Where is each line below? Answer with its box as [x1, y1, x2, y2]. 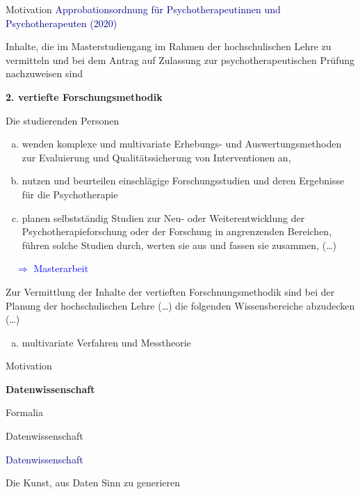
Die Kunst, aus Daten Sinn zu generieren [6, 475, 181, 490]
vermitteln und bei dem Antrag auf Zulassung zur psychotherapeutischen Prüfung [6, 52, 355, 67]
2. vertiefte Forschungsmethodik [6, 89, 163, 104]
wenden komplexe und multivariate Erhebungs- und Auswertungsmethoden [22, 136, 342, 151]
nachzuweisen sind [6, 66, 83, 81]
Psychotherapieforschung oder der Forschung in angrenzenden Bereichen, [22, 224, 332, 239]
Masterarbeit [33, 261, 89, 276]
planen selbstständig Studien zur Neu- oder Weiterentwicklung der [22, 210, 305, 225]
